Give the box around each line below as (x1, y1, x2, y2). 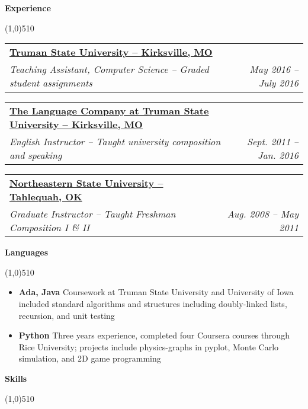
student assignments (9, 76, 92, 90)
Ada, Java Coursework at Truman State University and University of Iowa (18, 286, 294, 298)
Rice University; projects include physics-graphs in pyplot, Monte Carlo (18, 340, 279, 353)
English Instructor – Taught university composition (9, 135, 221, 149)
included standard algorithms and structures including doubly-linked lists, (18, 297, 287, 309)
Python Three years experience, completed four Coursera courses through (18, 329, 290, 341)
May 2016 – (249, 62, 299, 76)
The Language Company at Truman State (9, 104, 209, 118)
